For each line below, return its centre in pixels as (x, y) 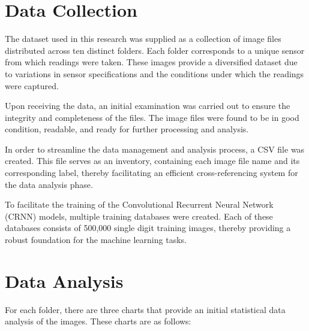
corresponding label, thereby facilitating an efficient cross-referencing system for (151, 173)
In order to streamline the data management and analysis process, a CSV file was (155, 149)
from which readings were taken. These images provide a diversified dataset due (151, 62)
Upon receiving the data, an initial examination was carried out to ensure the (148, 106)
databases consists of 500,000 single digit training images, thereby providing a (148, 228)
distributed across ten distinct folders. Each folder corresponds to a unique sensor (155, 50)
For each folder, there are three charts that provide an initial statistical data (145, 309)
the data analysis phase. (49, 184)
